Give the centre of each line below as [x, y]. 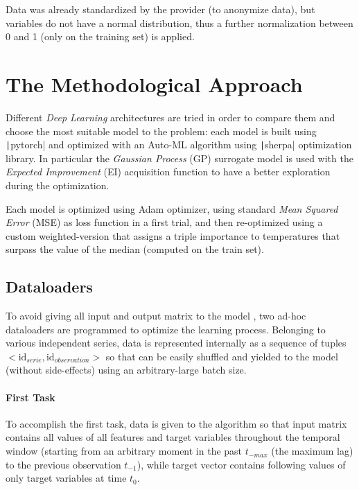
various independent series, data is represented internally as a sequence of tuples [176, 343]
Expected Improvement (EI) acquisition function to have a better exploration [168, 172]
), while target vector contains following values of [241, 464]
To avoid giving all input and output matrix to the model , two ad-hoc [156, 316]
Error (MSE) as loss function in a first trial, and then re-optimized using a [164, 222]
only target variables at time [66, 478]
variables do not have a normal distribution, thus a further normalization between [179, 23]
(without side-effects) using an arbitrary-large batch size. [126, 370]
